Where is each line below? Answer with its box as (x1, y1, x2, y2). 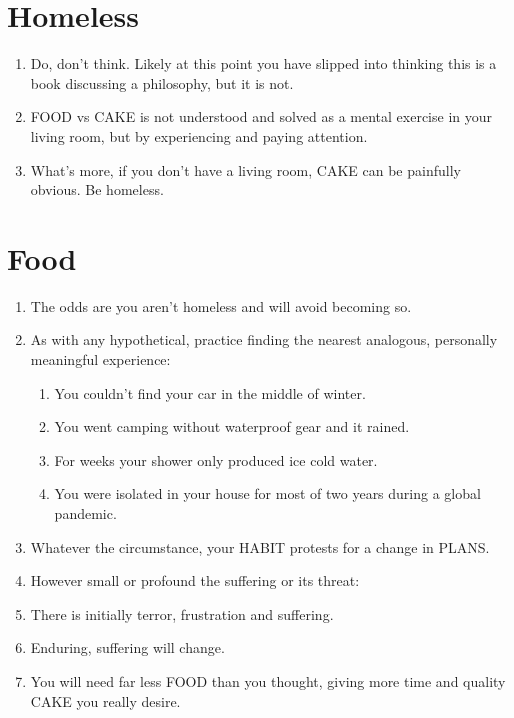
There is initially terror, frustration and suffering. (30, 603, 334, 624)
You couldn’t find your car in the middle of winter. (54, 382, 366, 403)
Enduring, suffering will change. (30, 637, 225, 658)
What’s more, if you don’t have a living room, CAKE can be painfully (30, 159, 461, 180)
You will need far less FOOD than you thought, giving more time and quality (30, 670, 506, 691)
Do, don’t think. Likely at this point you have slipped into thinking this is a (30, 53, 497, 74)
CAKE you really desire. (30, 690, 181, 711)
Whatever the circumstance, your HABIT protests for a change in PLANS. (30, 536, 490, 557)
